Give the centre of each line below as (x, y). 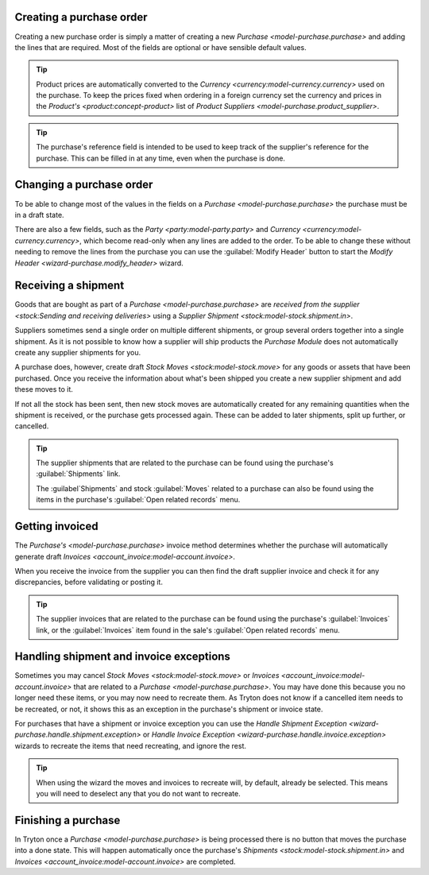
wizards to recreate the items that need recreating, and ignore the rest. (130, 745)
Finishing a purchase (68, 820)
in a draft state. (39, 215)
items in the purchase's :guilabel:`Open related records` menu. (138, 500)
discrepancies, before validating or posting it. (89, 582)
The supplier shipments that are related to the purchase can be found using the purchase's (185, 463)
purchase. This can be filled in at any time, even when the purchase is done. (161, 158)
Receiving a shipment (70, 286)
